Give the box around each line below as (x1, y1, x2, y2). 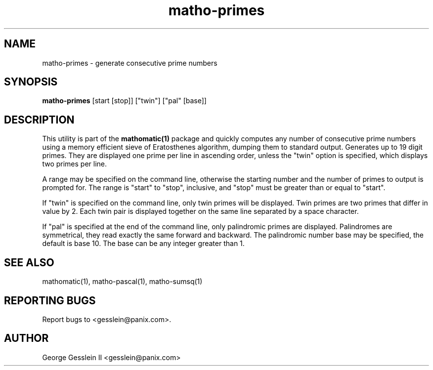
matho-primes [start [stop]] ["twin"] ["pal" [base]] (42, 96, 207, 105)
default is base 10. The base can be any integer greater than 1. (42, 239, 245, 248)
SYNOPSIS (4, 76, 58, 88)
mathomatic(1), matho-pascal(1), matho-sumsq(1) (42, 277, 203, 286)
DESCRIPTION (4, 113, 75, 126)
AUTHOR (4, 332, 49, 345)
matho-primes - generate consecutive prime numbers (42, 58, 217, 67)
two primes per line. (42, 160, 107, 168)
